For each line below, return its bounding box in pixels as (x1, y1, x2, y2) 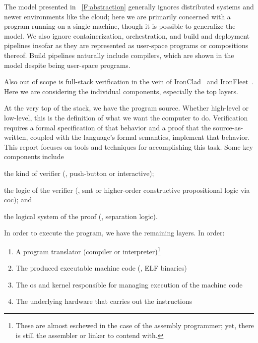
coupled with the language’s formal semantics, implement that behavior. (30, 132, 250, 142)
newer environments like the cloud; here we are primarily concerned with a (4, 11, 231, 21)
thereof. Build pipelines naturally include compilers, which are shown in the (4, 50, 234, 60)
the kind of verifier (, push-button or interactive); (4, 168, 154, 178)
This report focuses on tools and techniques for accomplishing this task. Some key (4, 141, 253, 152)
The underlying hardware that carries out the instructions (15, 296, 192, 306)
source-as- (213, 122, 243, 132)
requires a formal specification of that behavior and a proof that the (4, 122, 211, 132)
